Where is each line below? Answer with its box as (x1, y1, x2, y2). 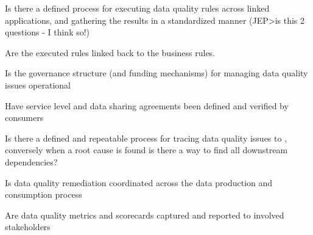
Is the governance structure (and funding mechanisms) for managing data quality (5, 67, 308, 79)
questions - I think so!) (5, 26, 90, 38)
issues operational (5, 78, 71, 91)
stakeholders (5, 220, 51, 233)
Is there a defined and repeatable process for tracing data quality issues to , (5, 131, 287, 144)
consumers (5, 111, 44, 124)
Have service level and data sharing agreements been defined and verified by (5, 99, 289, 112)
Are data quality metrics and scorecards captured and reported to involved (5, 208, 284, 221)
